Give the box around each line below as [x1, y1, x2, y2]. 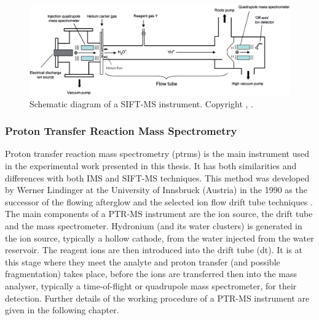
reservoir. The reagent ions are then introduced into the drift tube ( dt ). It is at [5, 243, 302, 256]
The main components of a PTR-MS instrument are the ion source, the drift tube [5, 207, 313, 220]
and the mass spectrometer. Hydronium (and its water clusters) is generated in [5, 219, 302, 232]
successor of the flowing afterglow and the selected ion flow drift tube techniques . [5, 195, 313, 208]
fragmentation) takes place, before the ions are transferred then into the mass [5, 267, 297, 280]
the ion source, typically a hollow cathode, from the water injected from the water [5, 231, 314, 244]
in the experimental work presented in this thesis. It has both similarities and [5, 159, 297, 172]
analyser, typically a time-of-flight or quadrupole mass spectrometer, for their [5, 279, 297, 292]
